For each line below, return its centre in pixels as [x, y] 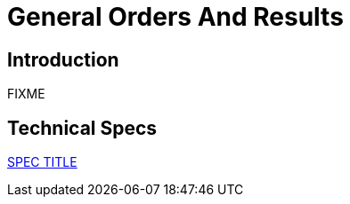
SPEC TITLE [42, 162]
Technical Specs [82, 128]
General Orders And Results [175, 17]
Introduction [63, 59]
